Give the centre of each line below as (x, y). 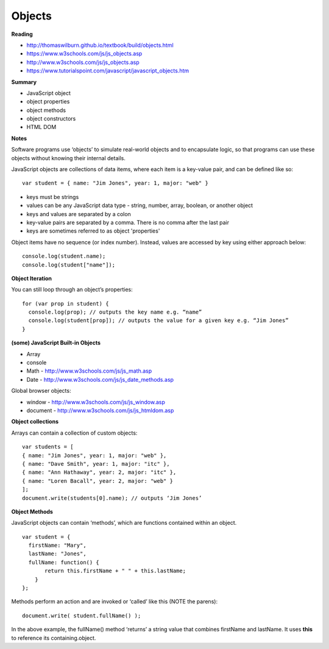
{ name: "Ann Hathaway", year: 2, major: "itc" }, (99, 472)
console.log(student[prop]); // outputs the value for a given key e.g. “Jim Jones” (158, 321)
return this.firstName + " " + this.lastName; (115, 571)
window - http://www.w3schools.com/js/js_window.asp (96, 402)
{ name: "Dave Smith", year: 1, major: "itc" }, (96, 464)
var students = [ (48, 447)
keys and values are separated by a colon (79, 214)
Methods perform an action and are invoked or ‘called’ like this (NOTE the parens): (115, 602)
